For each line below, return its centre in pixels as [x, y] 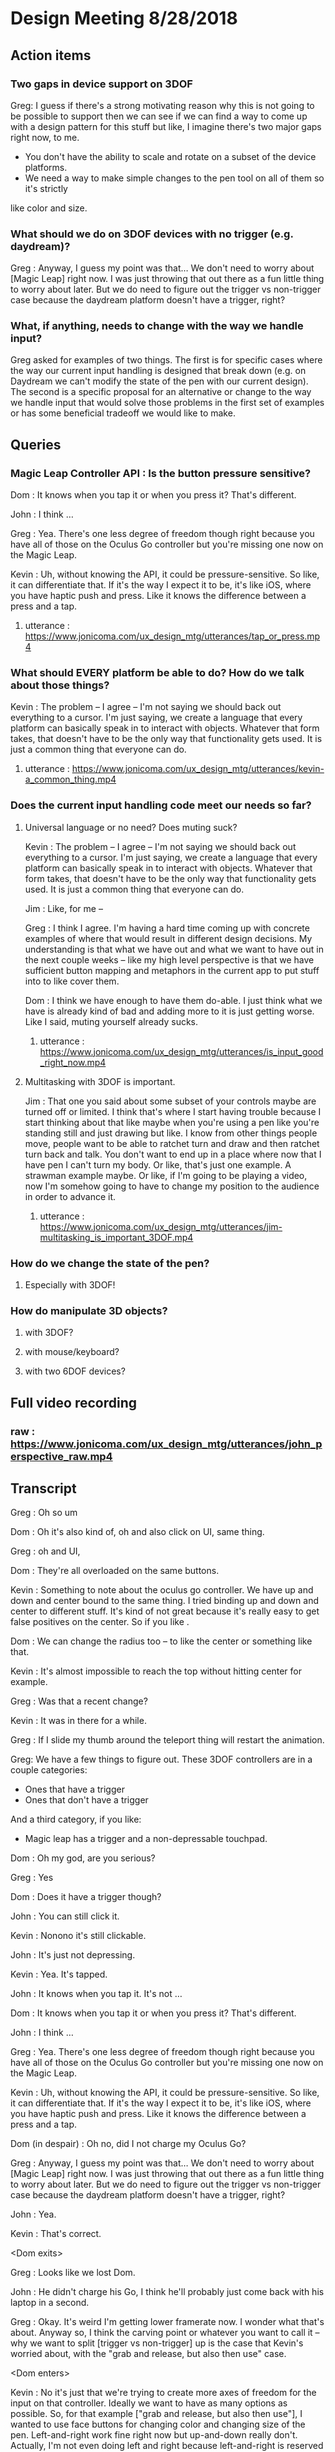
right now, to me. [45, 137]
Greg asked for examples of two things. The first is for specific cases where [166, 360]
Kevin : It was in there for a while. [78, 1721]
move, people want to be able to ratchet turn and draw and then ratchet [172, 1143]
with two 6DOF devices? [75, 1371]
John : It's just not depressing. [73, 1955]
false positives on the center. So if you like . [100, 1622]
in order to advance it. [70, 1196]
